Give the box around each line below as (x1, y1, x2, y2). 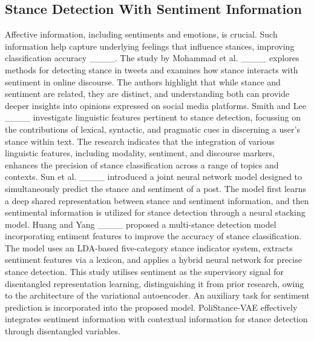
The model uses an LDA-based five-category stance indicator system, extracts (5, 241, 293, 254)
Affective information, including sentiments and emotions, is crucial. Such (5, 28, 278, 41)
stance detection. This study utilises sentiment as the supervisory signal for (5, 265, 284, 278)
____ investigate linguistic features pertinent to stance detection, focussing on (5, 111, 301, 124)
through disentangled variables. (5, 325, 120, 337)
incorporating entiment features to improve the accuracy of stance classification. (5, 230, 302, 242)
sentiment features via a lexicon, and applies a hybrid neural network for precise (5, 253, 302, 266)
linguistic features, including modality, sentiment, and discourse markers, (5, 147, 275, 159)
